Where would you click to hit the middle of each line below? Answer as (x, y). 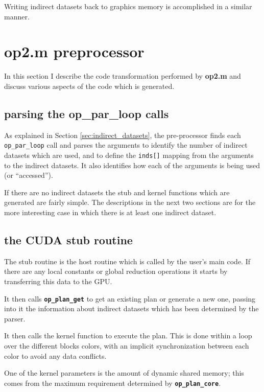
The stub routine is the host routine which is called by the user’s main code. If (127, 261)
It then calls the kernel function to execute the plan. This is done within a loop (128, 336)
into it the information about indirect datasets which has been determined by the (131, 308)
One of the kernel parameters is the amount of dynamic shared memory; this (124, 373)
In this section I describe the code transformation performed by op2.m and (123, 76)
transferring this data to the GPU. (58, 281)
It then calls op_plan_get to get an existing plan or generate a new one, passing (130, 298)
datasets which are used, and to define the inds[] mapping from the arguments (129, 155)
